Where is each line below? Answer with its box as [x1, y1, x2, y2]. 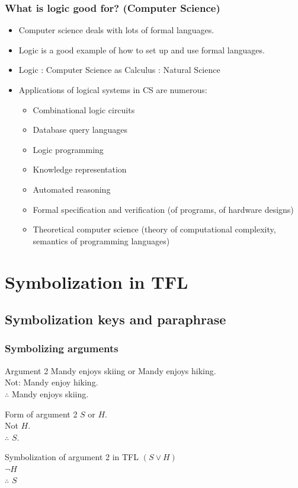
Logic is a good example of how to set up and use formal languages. [18, 43, 265, 56]
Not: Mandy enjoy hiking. [5, 376, 98, 388]
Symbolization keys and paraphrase [5, 310, 226, 328]
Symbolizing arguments [5, 341, 118, 356]
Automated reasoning [33, 183, 111, 195]
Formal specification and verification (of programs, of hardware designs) [33, 203, 294, 215]
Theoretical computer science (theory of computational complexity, [33, 223, 276, 235]
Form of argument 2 [5, 407, 78, 420]
